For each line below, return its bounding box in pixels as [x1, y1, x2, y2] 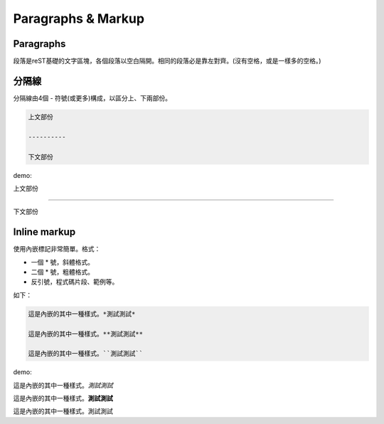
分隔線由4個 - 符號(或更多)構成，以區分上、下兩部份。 [13, 93, 172, 102]
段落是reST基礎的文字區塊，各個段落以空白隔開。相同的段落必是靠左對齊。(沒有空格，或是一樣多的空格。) [13, 57, 321, 65]
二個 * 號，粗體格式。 [31, 267, 94, 276]
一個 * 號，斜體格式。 [31, 258, 94, 266]
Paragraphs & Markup [13, 11, 145, 26]
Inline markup [13, 226, 76, 238]
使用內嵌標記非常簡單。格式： [13, 245, 101, 253]
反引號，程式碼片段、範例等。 [31, 277, 119, 286]
